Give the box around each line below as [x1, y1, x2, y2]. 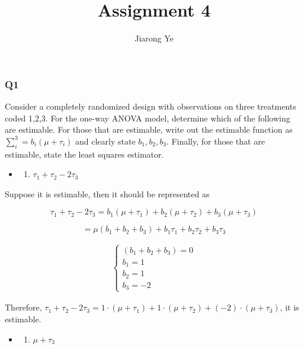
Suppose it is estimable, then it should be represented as [5, 187, 210, 200]
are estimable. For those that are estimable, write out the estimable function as [5, 123, 293, 136]
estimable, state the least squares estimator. [5, 148, 164, 160]
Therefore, [5, 301, 42, 313]
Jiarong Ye [135, 32, 174, 44]
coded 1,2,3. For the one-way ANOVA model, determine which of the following [5, 111, 290, 124]
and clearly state [75, 135, 136, 147]
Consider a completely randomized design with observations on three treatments [5, 100, 296, 113]
